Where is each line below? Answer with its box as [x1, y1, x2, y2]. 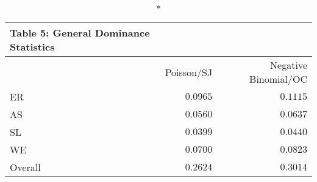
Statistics [10, 40, 55, 54]
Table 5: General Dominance [10, 26, 150, 40]
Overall [10, 160, 41, 174]
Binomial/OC [249, 72, 307, 86]
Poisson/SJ [165, 65, 213, 79]
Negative [270, 58, 307, 72]
